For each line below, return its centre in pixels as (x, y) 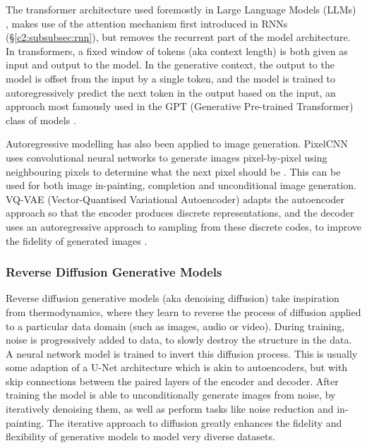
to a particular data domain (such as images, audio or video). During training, (175, 326)
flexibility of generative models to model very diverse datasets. (140, 436)
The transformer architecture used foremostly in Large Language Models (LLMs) (181, 9)
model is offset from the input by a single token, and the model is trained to (171, 78)
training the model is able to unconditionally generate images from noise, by (171, 395)
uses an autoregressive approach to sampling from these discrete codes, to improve (184, 226)
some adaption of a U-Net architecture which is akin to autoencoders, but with (177, 367)
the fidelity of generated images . (77, 240)
